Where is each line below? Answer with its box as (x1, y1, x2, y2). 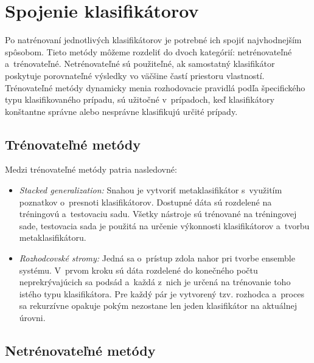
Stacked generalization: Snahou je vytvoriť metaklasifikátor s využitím (19, 184, 282, 196)
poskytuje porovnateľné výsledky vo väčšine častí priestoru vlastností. (5, 69, 265, 81)
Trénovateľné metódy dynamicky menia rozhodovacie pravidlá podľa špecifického (5, 81, 305, 94)
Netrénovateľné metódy (5, 341, 156, 359)
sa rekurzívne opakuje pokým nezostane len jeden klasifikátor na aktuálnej (19, 299, 297, 312)
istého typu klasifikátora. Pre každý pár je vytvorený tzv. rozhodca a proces (19, 287, 304, 300)
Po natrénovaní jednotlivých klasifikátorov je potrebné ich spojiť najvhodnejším (5, 33, 302, 46)
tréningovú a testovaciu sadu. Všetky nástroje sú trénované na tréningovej (19, 207, 297, 220)
